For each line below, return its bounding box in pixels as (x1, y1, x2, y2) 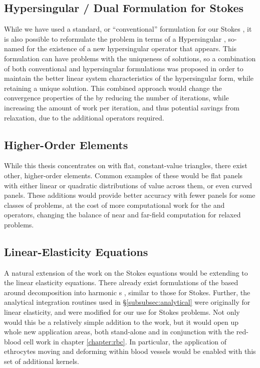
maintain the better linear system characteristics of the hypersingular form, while (4, 73, 254, 83)
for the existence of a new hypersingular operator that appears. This (27, 43, 237, 54)
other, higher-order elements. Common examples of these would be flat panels (4, 170, 243, 180)
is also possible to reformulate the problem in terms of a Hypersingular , (4, 33, 226, 44)
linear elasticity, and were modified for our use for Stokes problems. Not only (4, 307, 240, 317)
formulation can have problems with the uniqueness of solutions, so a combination (4, 53, 256, 63)
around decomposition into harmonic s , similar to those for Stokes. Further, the (4, 287, 250, 297)
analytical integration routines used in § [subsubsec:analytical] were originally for (4, 297, 250, 307)
